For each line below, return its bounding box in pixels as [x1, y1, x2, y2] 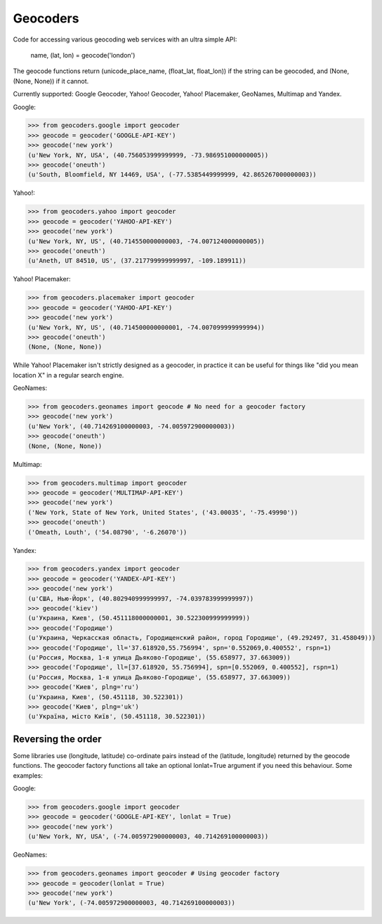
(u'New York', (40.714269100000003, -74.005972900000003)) [27, 422, 235, 430]
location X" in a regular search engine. [13, 371, 124, 379]
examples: [13, 771, 44, 780]
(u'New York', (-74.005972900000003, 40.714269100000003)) [27, 899, 235, 907]
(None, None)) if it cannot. [13, 77, 89, 85]
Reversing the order [13, 733, 102, 745]
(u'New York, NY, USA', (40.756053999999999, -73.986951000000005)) [27, 151, 269, 159]
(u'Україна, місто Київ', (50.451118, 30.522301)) [27, 712, 206, 721]
